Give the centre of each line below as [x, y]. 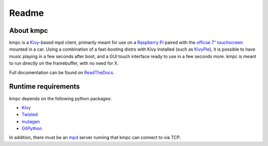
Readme [27, 13]
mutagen [31, 121]
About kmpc [29, 31]
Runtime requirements [45, 87]
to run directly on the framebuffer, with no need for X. [64, 63]
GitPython [32, 129]
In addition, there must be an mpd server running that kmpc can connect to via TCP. [95, 138]
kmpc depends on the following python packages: [60, 98]
